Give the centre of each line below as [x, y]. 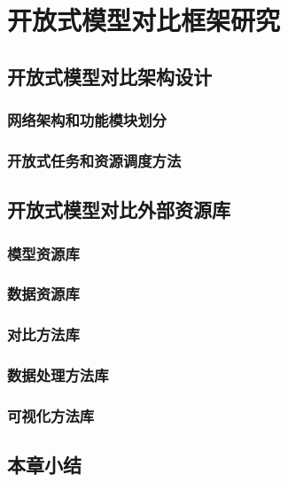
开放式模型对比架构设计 [109, 76]
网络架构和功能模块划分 [87, 120]
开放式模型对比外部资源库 [119, 210]
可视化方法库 [51, 415]
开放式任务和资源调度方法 [94, 160]
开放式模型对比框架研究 [144, 20]
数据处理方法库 [58, 375]
